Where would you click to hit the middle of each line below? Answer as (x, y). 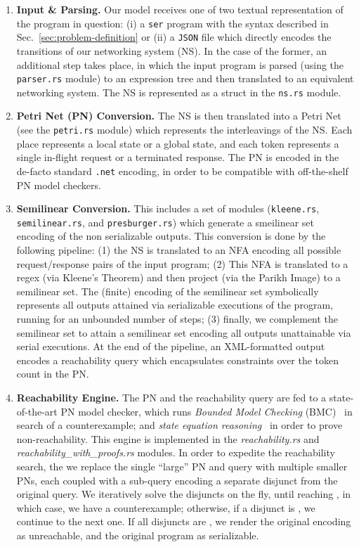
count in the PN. (53, 374)
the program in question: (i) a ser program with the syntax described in (172, 23)
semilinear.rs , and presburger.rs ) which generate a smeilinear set (165, 222)
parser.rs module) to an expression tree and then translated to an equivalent (185, 78)
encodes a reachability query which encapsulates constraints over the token (178, 360)
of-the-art (37, 411)
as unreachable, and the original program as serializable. (138, 535)
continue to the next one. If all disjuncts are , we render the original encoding (184, 521)
